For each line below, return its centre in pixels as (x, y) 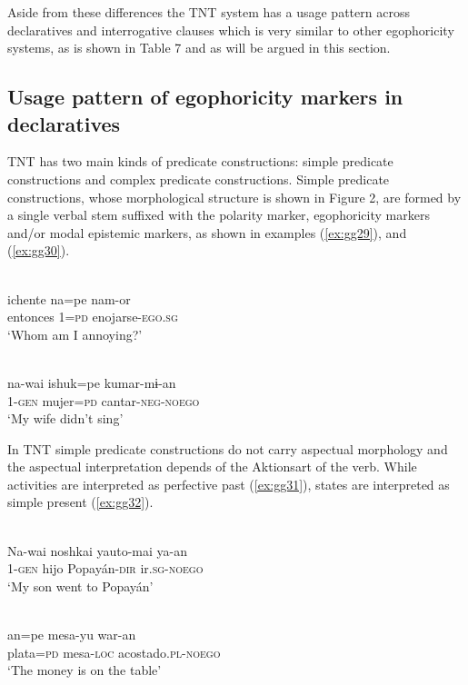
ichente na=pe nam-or (69, 298)
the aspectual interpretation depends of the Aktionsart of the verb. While (212, 467)
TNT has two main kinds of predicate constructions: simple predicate (200, 161)
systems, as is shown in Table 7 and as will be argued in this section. (199, 48)
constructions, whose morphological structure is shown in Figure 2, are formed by (234, 197)
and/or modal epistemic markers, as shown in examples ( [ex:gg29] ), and (207, 232)
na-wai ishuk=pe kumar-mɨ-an (92, 382)
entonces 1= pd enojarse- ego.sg (93, 317)
